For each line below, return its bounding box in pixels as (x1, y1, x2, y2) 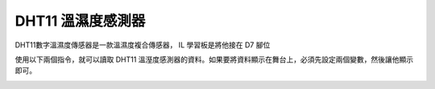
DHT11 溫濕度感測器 (14, 12, 146, 30)
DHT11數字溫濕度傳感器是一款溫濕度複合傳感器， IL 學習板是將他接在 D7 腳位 (14, 40, 271, 50)
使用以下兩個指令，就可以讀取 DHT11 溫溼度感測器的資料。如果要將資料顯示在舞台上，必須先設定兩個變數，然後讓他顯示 (14, 55, 414, 64)
